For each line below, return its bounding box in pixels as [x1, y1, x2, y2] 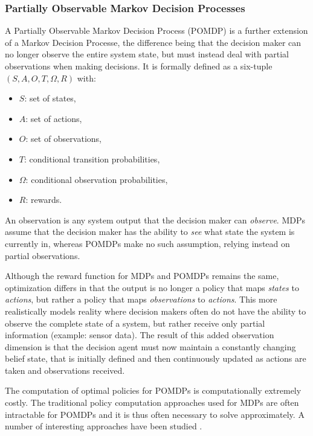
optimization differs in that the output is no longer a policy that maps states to [5, 281, 299, 293]
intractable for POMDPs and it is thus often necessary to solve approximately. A [5, 408, 305, 420]
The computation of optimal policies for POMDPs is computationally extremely [5, 384, 302, 397]
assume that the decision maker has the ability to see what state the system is [5, 225, 295, 238]
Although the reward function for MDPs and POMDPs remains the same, [5, 269, 279, 282]
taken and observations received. [5, 364, 125, 376]
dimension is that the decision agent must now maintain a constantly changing [5, 340, 296, 353]
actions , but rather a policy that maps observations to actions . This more [5, 293, 277, 306]
